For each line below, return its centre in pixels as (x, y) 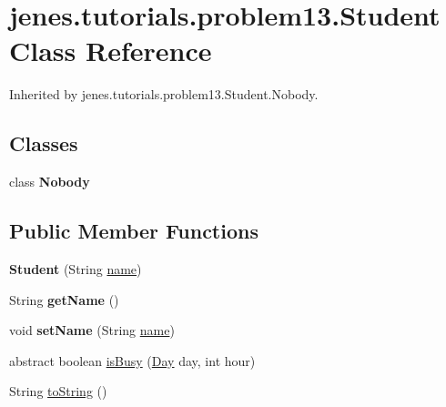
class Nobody (50, 182)
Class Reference (111, 51)
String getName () (64, 299)
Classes (44, 143)
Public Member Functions (134, 231)
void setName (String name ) (92, 330)
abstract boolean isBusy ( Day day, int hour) (132, 360)
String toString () (58, 391)
